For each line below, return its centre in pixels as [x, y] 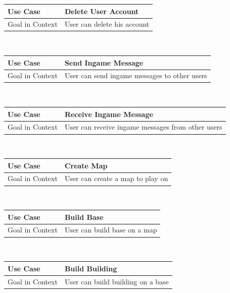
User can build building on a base [117, 281]
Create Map [86, 165]
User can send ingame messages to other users [136, 75]
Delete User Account [102, 11]
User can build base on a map [111, 230]
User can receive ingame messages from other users [143, 127]
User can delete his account [107, 24]
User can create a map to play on [116, 178]
